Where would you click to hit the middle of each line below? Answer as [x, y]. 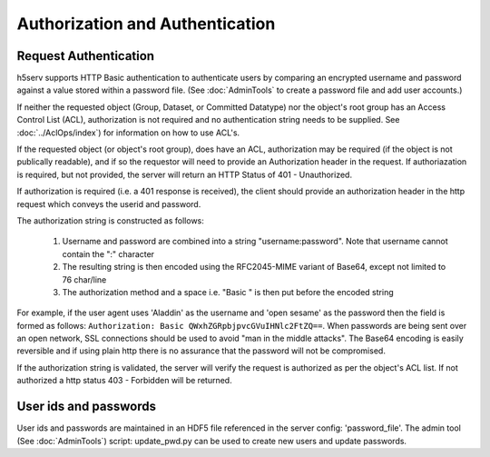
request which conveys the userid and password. [109, 204]
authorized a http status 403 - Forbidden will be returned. [124, 381]
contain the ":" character [108, 253]
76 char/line [84, 279]
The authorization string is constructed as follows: [110, 220]
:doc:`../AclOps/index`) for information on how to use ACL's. [128, 133]
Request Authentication [85, 56]
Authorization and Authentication [146, 24]
